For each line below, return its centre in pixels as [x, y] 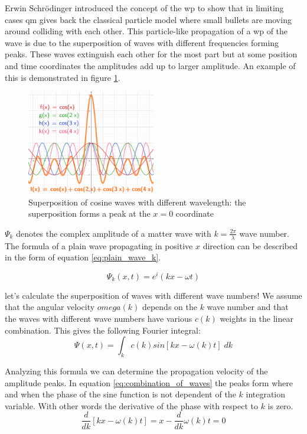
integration [266, 394]
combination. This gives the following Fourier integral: [103, 330]
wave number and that [248, 307]
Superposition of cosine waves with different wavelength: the [137, 202]
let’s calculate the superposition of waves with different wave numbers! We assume [153, 295]
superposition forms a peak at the [89, 213]
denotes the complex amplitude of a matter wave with [114, 233]
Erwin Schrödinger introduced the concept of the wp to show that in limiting [144, 8]
